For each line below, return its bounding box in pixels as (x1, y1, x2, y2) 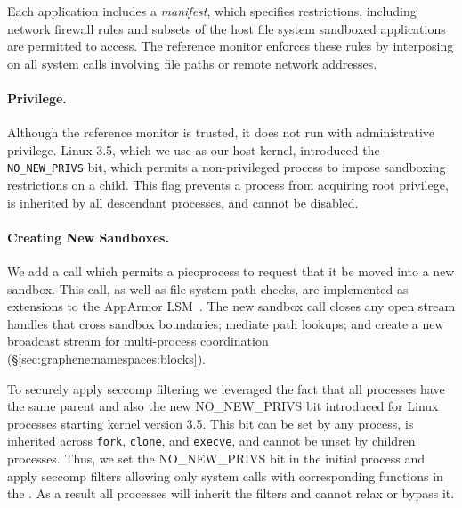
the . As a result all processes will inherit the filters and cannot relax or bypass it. (7, 484, 455, 503)
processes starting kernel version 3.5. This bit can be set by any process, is (7, 414, 414, 432)
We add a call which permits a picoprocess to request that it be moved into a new (7, 262, 455, 280)
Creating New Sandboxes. (7, 227, 169, 246)
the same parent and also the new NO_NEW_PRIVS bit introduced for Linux (7, 397, 439, 415)
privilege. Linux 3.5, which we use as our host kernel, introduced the (7, 140, 380, 159)
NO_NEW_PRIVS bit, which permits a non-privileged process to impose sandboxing (7, 158, 446, 176)
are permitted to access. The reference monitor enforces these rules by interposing (7, 37, 454, 55)
